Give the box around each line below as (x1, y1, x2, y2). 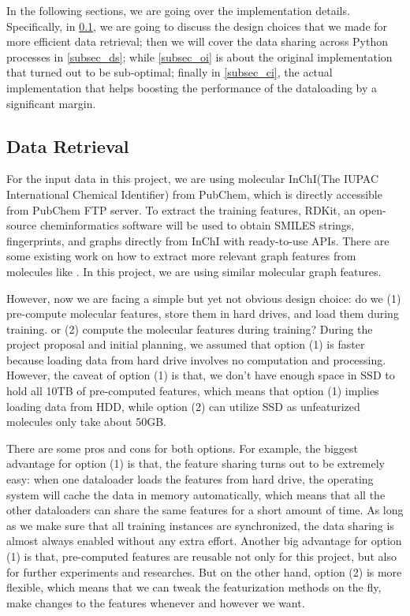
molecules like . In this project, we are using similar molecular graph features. (6, 263, 382, 279)
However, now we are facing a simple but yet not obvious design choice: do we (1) (6, 289, 401, 306)
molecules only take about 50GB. (6, 413, 166, 430)
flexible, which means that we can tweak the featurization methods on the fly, (6, 579, 382, 595)
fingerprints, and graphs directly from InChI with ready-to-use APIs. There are (6, 232, 389, 248)
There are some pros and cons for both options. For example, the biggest (6, 439, 359, 456)
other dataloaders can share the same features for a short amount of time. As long (6, 502, 404, 518)
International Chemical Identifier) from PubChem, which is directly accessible (6, 185, 382, 202)
